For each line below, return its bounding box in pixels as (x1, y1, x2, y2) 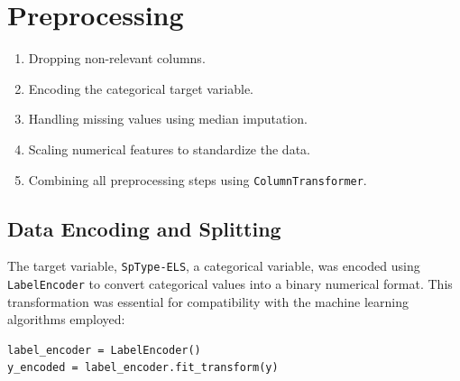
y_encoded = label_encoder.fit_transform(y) (7, 361, 279, 375)
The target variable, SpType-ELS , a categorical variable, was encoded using (7, 256, 420, 275)
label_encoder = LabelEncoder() (7, 343, 201, 357)
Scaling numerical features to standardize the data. (28, 139, 310, 158)
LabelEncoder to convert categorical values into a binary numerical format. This (7, 274, 453, 293)
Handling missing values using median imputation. (28, 109, 308, 128)
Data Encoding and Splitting (7, 214, 281, 242)
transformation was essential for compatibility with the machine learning (7, 292, 409, 311)
